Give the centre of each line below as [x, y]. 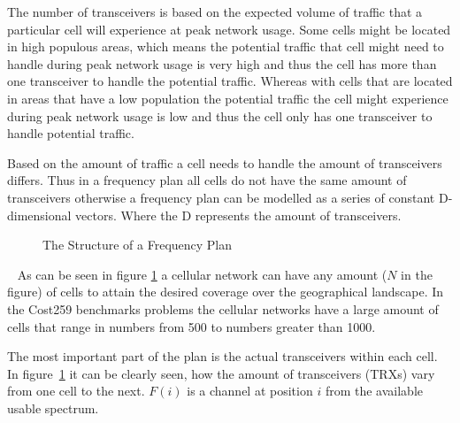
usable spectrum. [53, 408]
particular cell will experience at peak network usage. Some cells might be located [229, 29]
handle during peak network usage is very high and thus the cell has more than [222, 63]
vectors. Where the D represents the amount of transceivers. [238, 215]
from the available [374, 391]
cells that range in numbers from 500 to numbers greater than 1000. [192, 326]
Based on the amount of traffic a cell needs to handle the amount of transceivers [225, 162]
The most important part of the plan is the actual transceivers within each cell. [222, 356]
